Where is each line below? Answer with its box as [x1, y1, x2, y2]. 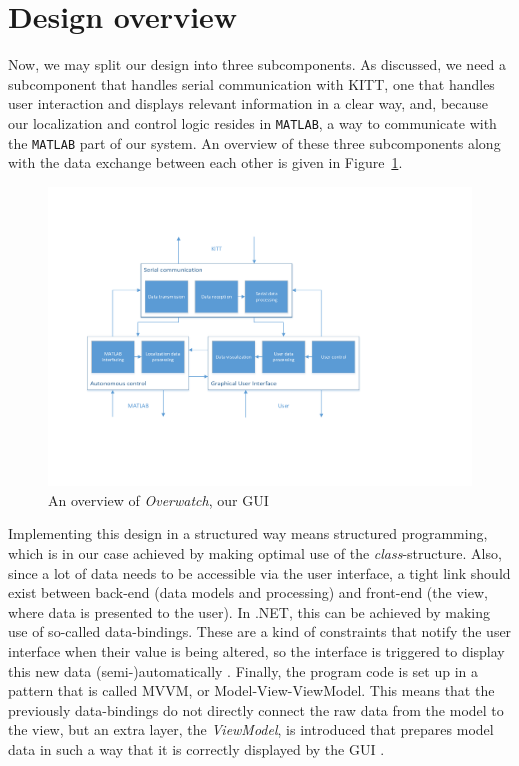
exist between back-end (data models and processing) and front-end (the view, [8, 582, 488, 603]
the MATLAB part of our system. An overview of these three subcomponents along [8, 132, 501, 153]
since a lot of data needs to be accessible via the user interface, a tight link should [8, 562, 511, 583]
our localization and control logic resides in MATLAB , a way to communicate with [8, 112, 497, 133]
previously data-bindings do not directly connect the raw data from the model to [8, 699, 504, 720]
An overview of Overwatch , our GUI [48, 489, 269, 510]
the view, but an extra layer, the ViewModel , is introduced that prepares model [8, 719, 494, 740]
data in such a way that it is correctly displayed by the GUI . [8, 738, 385, 759]
